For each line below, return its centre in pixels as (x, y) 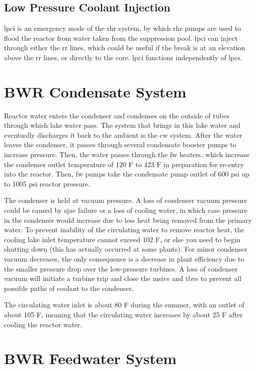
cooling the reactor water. (43, 324)
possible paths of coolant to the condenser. (69, 288)
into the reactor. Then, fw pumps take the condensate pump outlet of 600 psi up (127, 174)
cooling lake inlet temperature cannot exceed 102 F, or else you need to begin (122, 239)
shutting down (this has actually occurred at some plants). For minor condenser (126, 249)
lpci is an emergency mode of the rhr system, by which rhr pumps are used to (123, 28)
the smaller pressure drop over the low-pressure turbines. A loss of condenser (121, 268)
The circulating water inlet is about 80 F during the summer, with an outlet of (124, 305)
